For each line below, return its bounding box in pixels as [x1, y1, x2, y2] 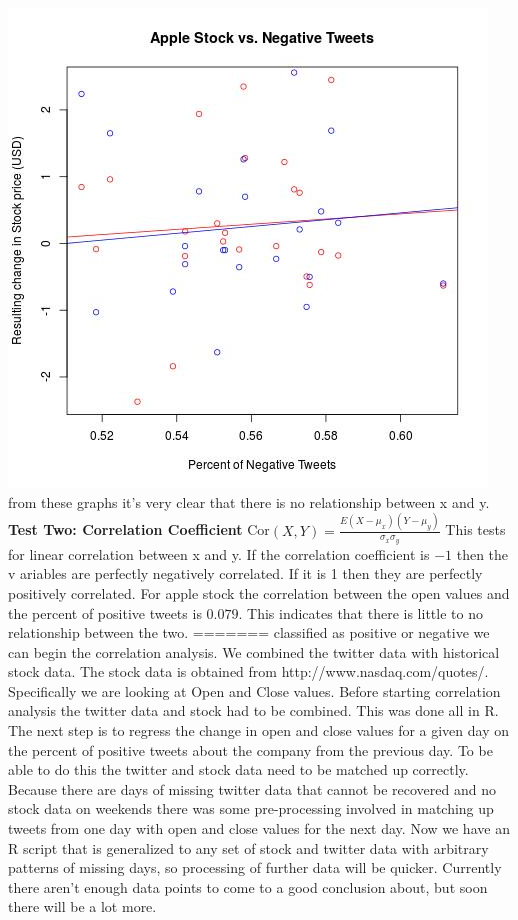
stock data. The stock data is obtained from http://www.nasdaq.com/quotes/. [8, 661, 489, 682]
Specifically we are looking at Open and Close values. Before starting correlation [8, 680, 501, 701]
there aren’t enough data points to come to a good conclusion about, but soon [8, 876, 488, 897]
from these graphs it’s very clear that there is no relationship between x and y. [8, 491, 490, 512]
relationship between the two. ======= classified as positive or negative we [8, 622, 490, 643]
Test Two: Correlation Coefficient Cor [8, 519, 270, 540]
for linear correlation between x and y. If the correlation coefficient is [8, 543, 430, 564]
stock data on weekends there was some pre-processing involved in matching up [8, 798, 494, 819]
